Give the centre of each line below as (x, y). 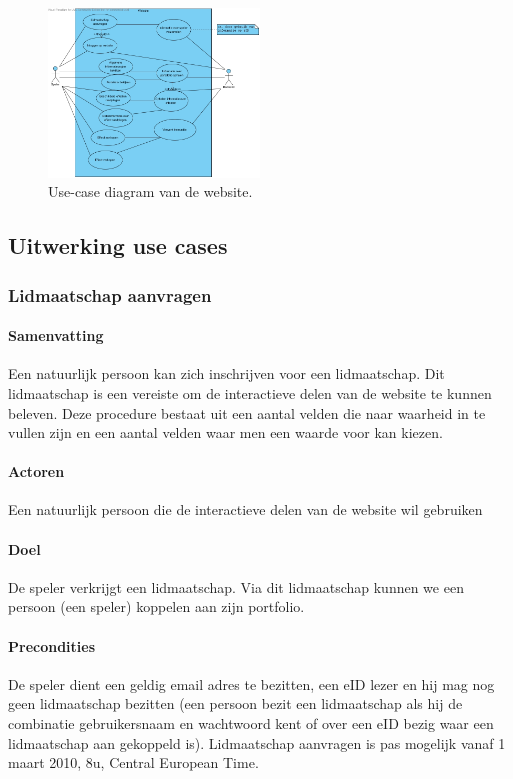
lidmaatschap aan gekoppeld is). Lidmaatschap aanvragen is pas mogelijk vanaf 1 (257, 742)
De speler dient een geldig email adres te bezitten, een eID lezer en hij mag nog (251, 683)
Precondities (52, 645)
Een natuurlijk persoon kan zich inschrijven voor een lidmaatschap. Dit (226, 373)
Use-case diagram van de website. (150, 191)
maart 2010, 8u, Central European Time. (133, 762)
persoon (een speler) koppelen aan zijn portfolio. (156, 606)
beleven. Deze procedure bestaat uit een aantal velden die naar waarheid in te (247, 412)
